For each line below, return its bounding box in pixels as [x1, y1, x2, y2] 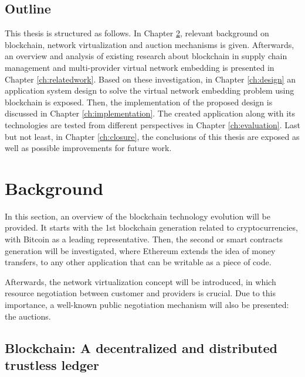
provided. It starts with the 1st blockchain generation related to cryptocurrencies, [5, 221, 298, 234]
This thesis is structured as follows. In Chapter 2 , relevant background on [5, 27, 269, 39]
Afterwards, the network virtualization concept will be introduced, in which [5, 275, 276, 287]
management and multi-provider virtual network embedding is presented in [5, 61, 274, 73]
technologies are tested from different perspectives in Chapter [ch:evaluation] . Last [5, 118, 300, 131]
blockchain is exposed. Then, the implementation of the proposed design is [5, 95, 273, 108]
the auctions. [5, 310, 51, 322]
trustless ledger [5, 355, 99, 373]
